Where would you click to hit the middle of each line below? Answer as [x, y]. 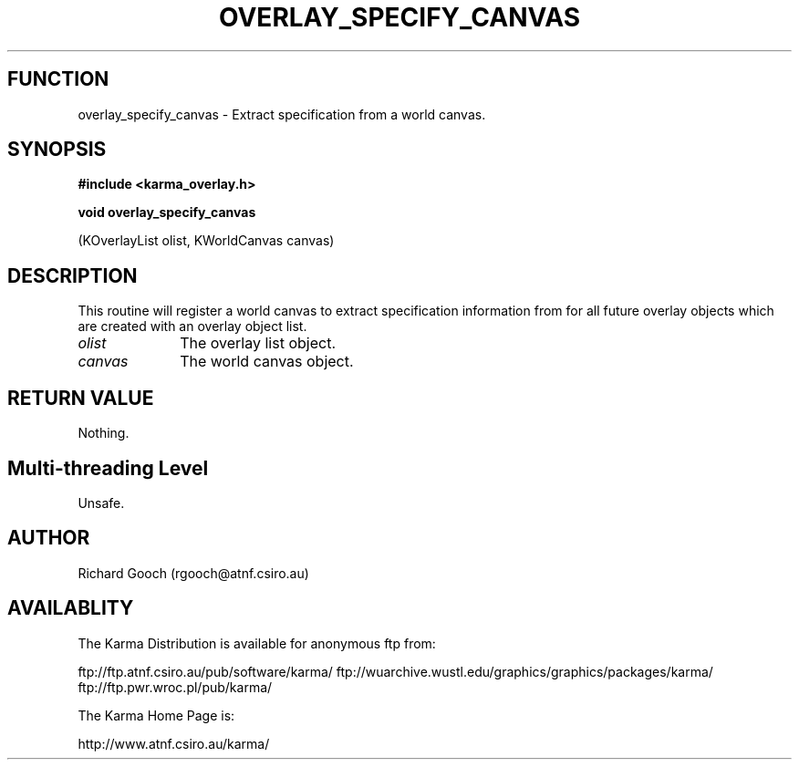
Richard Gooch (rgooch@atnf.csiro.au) [193, 573]
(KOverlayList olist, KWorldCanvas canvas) [206, 241]
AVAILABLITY [71, 608]
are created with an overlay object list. [192, 326]
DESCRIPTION [73, 275]
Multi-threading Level [108, 468]
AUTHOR [49, 538]
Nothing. [104, 433]
